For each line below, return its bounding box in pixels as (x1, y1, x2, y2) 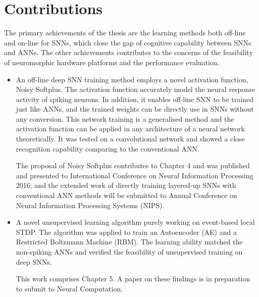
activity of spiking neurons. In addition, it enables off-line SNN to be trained (16, 93, 253, 104)
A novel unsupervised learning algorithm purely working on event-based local (16, 217, 255, 227)
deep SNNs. (16, 256, 52, 267)
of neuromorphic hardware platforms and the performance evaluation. (4, 57, 220, 67)
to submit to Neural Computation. (16, 283, 123, 293)
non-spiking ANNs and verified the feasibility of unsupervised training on (16, 246, 243, 257)
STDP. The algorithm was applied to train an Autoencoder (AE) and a (16, 226, 237, 237)
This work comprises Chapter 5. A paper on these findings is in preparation (16, 273, 250, 284)
